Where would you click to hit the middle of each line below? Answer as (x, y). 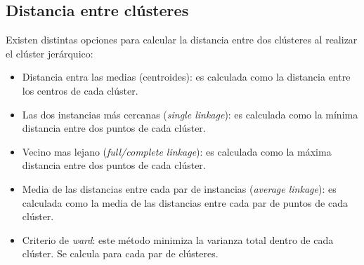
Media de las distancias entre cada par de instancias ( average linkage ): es (179, 188)
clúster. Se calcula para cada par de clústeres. (120, 253)
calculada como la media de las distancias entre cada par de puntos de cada (185, 202)
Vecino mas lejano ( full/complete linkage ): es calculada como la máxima (177, 151)
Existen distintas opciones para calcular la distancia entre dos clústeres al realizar (182, 40)
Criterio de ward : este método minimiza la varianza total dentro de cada (178, 239)
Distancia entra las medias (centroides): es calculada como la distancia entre (186, 77)
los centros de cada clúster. (80, 90)
